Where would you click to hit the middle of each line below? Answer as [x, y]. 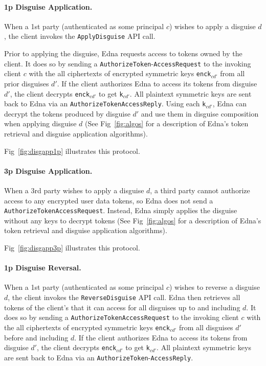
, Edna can [230, 104]
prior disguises [27, 83]
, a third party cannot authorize [200, 190]
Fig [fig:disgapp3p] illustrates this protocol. [72, 248]
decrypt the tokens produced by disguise [67, 113]
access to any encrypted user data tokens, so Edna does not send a [109, 200]
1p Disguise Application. [48, 6]
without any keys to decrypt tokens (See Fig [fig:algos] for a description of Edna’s [133, 220]
